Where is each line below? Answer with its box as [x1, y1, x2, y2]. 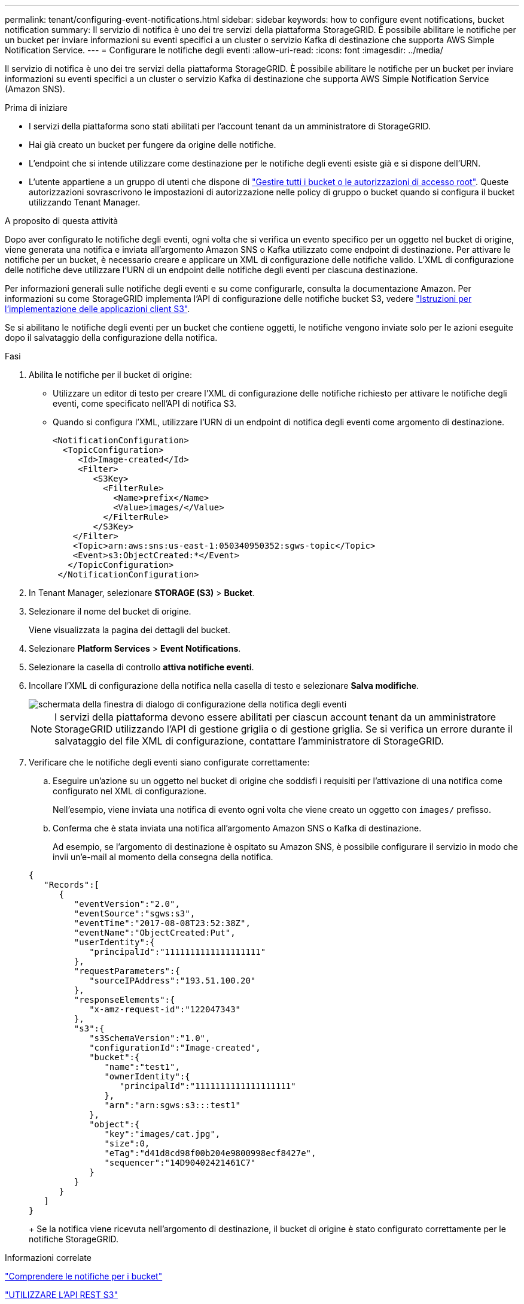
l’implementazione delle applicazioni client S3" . [5, 304, 190, 314]
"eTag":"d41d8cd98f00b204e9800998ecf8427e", [104, 1148, 316, 1158]
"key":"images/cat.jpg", [104, 1129, 221, 1139]
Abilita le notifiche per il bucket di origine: [29, 370, 193, 380]
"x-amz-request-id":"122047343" [89, 1005, 241, 1014]
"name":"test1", [104, 1062, 180, 1072]
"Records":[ [44, 880, 100, 889]
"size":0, [104, 1139, 150, 1148]
